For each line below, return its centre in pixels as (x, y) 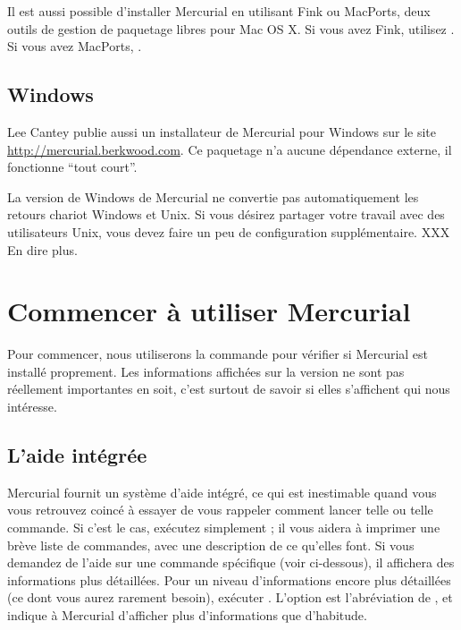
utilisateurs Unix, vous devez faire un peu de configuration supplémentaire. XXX (229, 231)
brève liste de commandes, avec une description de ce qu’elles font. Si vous (211, 545)
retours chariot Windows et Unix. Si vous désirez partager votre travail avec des (226, 214)
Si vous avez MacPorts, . (75, 46)
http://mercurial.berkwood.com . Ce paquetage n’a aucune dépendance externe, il (230, 149)
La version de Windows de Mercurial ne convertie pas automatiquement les (213, 196)
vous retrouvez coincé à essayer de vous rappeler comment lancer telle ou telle (220, 510)
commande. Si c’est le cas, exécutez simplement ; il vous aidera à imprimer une (224, 528)
